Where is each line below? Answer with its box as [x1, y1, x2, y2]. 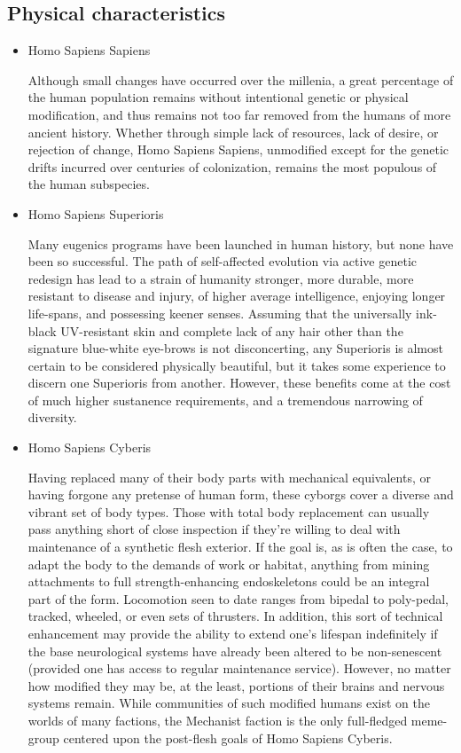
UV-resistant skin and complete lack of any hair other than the [60, 321, 403, 340]
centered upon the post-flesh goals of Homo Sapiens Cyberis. [63, 728, 393, 747]
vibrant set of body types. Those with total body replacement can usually [27, 502, 430, 521]
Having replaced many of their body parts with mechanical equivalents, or [27, 467, 431, 486]
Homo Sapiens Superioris [27, 204, 164, 223]
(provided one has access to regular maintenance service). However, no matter [27, 659, 451, 678]
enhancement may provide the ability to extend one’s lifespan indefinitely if [27, 624, 438, 643]
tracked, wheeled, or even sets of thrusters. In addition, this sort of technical [27, 607, 443, 625]
